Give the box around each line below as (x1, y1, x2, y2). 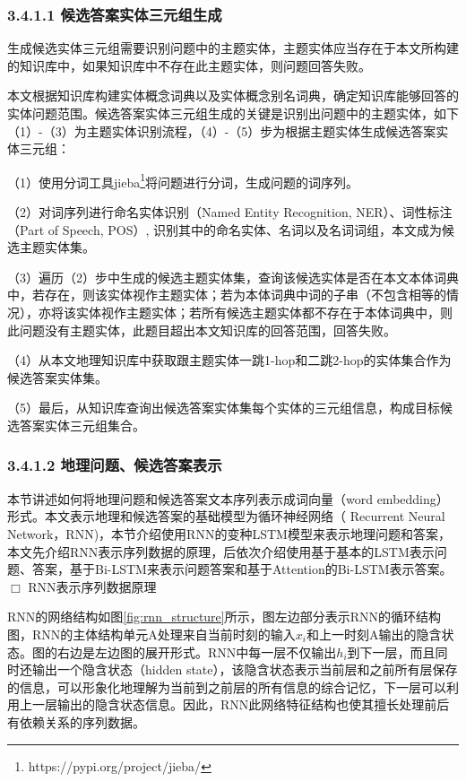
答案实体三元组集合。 (19, 415, 145, 434)
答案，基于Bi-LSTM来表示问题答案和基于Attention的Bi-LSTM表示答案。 (31, 560, 453, 578)
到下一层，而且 (347, 642, 436, 661)
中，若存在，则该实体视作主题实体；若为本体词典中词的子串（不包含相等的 (7, 285, 446, 304)
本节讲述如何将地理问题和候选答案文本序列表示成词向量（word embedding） (7, 489, 449, 508)
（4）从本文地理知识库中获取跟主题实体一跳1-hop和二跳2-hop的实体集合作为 (7, 351, 452, 369)
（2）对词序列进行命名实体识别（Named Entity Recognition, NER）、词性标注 (7, 203, 453, 222)
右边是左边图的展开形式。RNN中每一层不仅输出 (56, 642, 337, 661)
